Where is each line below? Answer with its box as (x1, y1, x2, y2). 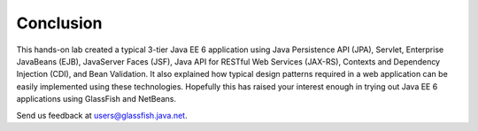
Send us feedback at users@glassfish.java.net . (16, 110, 188, 120)
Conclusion (16, 13, 103, 33)
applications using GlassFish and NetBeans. (16, 94, 177, 104)
